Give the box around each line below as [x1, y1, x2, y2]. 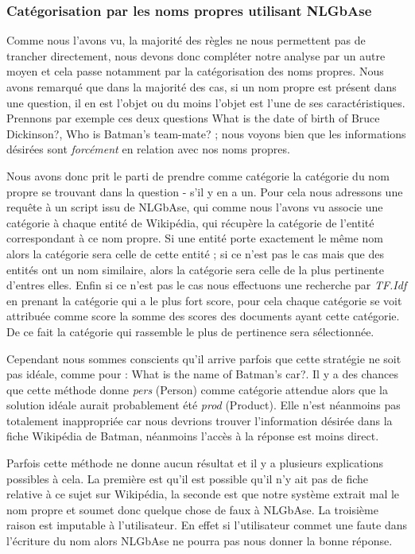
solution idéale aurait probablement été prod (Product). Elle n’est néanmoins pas [6, 397, 401, 413]
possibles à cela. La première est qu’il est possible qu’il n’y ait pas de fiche [6, 470, 369, 486]
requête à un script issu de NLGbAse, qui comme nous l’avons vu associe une [6, 199, 383, 215]
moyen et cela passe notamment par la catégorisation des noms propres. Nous [6, 63, 384, 79]
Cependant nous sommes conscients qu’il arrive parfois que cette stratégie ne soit [6, 350, 401, 366]
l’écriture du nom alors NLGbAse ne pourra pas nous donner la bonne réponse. [6, 533, 393, 549]
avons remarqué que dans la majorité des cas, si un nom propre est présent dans [6, 79, 397, 95]
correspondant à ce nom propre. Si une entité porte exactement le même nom [6, 230, 383, 246]
